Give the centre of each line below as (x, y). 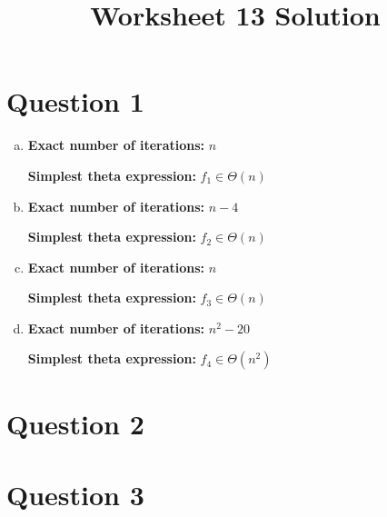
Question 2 (75, 423)
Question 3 (75, 495)
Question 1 (75, 101)
